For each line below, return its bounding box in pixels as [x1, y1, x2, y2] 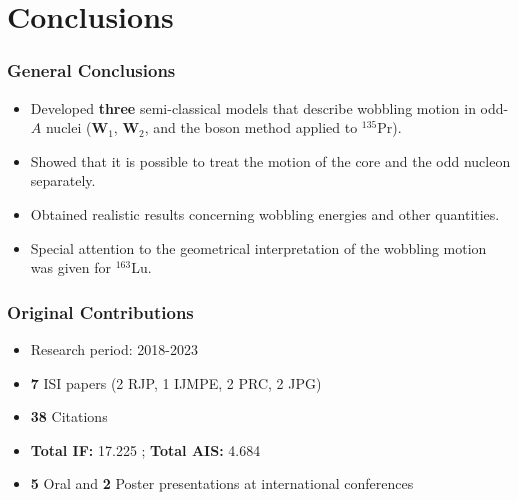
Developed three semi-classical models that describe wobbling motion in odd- [30, 97, 509, 118]
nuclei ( [45, 117, 92, 138]
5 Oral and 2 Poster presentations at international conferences [30, 473, 414, 494]
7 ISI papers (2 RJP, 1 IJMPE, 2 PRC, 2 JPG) [30, 372, 322, 393]
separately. [30, 170, 96, 191]
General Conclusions [7, 58, 176, 83]
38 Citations [30, 406, 108, 427]
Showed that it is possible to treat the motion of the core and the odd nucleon [30, 150, 511, 171]
